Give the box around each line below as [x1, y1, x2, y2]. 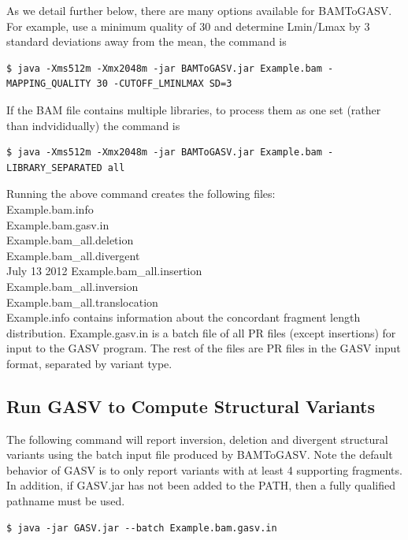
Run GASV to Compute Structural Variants [6, 393, 375, 418]
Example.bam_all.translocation [6, 293, 158, 310]
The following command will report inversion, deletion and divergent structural [6, 430, 388, 447]
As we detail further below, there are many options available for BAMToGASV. [6, 2, 392, 18]
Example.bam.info [6, 200, 94, 217]
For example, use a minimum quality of [6, 17, 196, 34]
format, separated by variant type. [6, 355, 172, 371]
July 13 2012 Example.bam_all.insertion [6, 263, 202, 279]
